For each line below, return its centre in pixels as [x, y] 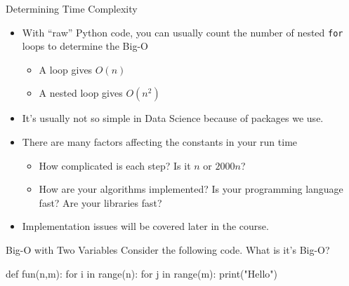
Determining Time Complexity [72, 8]
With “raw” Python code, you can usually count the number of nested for [183, 32]
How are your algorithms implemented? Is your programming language [191, 189]
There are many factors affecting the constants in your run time [160, 142]
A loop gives [66, 69]
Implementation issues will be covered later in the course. [145, 226]
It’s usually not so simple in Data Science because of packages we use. [173, 118]
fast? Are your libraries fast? [100, 202]
